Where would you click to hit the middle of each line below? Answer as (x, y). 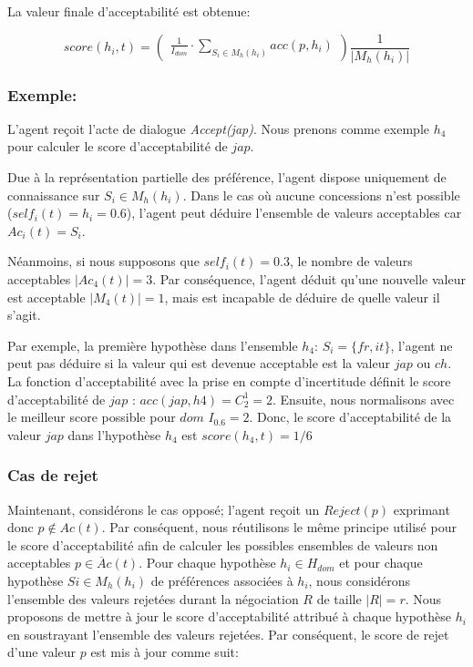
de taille (339, 598)
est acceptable (46, 297)
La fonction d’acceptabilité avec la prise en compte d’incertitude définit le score (229, 381)
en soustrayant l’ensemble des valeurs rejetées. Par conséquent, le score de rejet (228, 634)
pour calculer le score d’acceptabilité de (118, 146)
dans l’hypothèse (114, 434)
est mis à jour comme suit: (165, 652)
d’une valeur (42, 652)
